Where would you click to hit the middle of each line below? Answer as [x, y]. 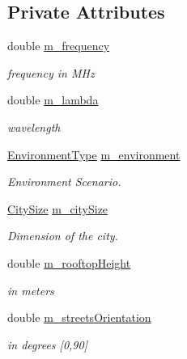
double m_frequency [59, 46]
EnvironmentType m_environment [94, 154]
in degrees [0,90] [47, 344]
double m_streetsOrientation [79, 317]
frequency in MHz [51, 72]
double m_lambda [53, 100]
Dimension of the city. [63, 236]
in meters [31, 290]
